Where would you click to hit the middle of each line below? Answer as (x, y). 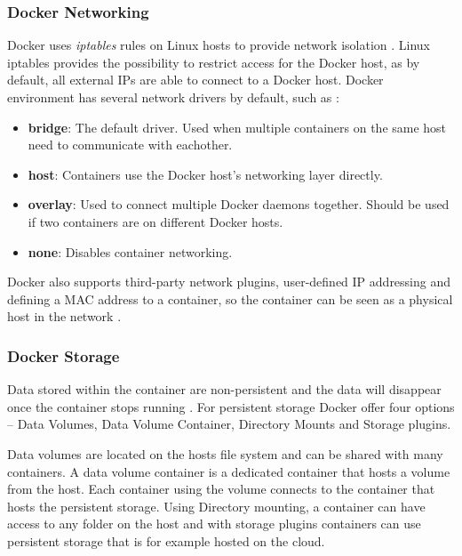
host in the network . (64, 316)
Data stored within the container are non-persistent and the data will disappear (224, 389)
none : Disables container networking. (130, 251)
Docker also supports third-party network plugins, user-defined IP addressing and (229, 282)
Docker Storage (64, 355)
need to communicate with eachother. (130, 145)
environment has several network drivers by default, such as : (173, 97)
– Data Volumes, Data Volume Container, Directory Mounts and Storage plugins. (229, 424)
